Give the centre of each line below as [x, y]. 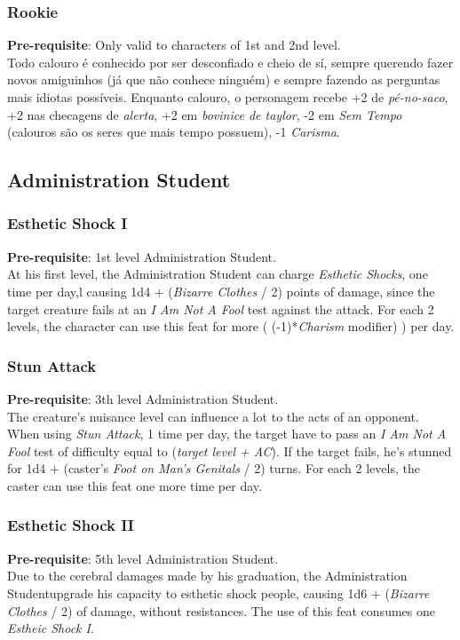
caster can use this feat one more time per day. [135, 485]
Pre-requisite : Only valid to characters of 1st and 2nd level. [174, 45]
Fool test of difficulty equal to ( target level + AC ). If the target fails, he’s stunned [230, 450]
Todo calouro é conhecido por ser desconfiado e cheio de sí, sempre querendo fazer [230, 62]
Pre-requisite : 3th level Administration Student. [143, 398]
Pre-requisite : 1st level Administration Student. [142, 256]
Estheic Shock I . [51, 628]
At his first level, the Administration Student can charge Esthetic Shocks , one [218, 274]
